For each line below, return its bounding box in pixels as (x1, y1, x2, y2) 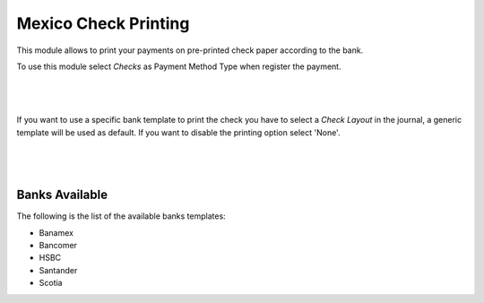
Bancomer (39, 239, 78, 250)
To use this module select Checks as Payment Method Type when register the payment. (16, 61, 341, 72)
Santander (39, 264, 78, 275)
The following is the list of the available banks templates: (16, 211, 226, 221)
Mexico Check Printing (16, 13, 190, 33)
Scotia (39, 278, 63, 289)
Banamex (39, 227, 73, 238)
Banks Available (16, 187, 108, 203)
